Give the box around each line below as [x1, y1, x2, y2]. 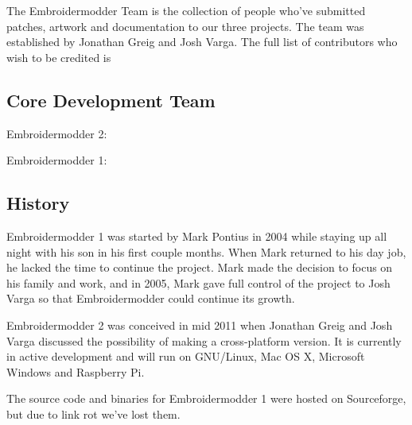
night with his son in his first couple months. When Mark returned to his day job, [6, 243, 406, 260]
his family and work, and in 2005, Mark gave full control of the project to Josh [6, 274, 391, 291]
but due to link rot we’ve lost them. [6, 405, 181, 422]
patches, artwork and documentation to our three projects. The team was [6, 17, 364, 34]
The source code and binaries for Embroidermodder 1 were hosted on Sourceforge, [6, 390, 406, 407]
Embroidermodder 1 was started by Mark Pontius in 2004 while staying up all [6, 227, 387, 244]
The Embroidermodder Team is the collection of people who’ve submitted [6, 2, 366, 18]
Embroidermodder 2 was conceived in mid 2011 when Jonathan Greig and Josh [6, 316, 393, 333]
